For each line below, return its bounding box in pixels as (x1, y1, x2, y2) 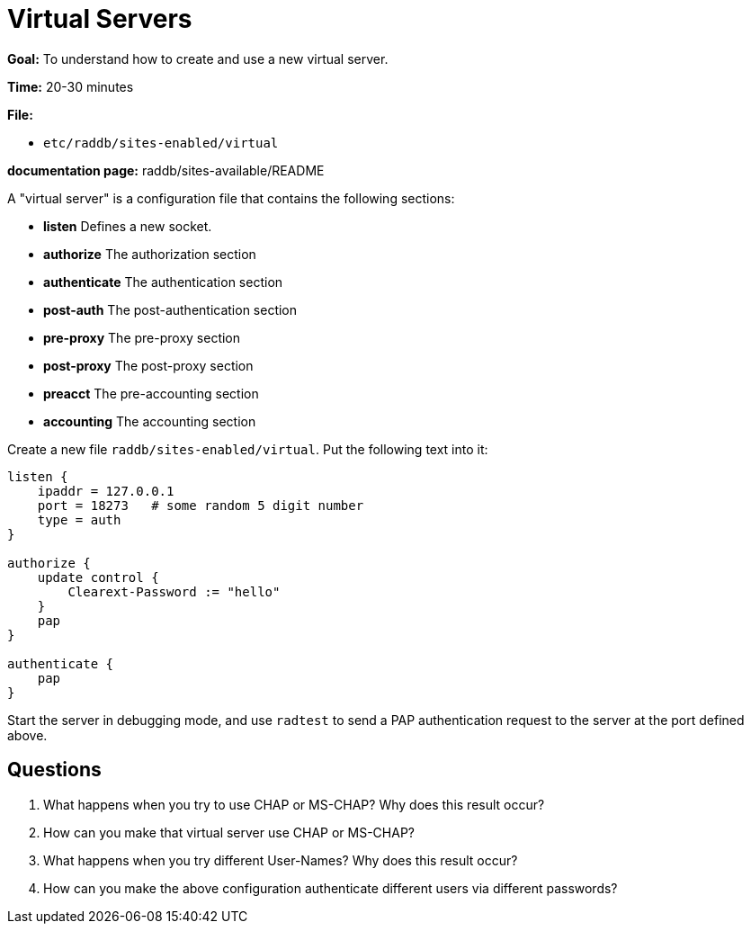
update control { (37, 569, 159, 585)
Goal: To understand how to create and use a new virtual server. (7, 50, 389, 67)
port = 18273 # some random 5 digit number (37, 497, 364, 513)
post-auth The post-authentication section (43, 301, 298, 318)
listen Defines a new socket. (43, 218, 212, 234)
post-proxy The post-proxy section (43, 357, 254, 373)
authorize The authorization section (43, 246, 256, 262)
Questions (7, 758, 102, 782)
